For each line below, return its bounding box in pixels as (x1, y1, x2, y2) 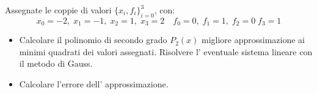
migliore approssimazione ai (201, 33, 305, 46)
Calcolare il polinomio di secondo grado (19, 33, 167, 46)
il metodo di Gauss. (19, 57, 93, 70)
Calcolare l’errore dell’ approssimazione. (19, 78, 169, 90)
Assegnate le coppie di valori (5, 4, 112, 16)
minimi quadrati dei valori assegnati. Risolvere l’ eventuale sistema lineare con (19, 45, 313, 58)
